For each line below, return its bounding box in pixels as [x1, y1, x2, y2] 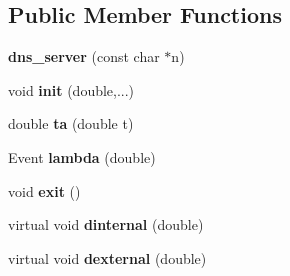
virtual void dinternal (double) [8, 214, 204, 235]
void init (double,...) [8, 79, 135, 100]
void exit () [8, 180, 81, 201]
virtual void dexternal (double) [8, 247, 207, 268]
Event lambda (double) [8, 146, 156, 167]
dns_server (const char [8, 46, 160, 67]
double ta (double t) [8, 113, 134, 134]
